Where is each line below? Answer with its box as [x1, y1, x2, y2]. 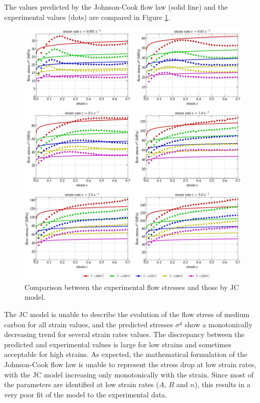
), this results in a [194, 379, 251, 390]
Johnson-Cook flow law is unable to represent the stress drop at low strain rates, [4, 359, 256, 369]
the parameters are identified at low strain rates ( [4, 379, 159, 390]
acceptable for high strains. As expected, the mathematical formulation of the [4, 349, 247, 360]
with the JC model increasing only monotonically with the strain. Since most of [4, 369, 254, 379]
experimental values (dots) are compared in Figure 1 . [4, 11, 171, 22]
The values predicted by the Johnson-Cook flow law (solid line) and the [4, 2, 228, 12]
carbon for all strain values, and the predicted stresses [4, 319, 173, 329]
